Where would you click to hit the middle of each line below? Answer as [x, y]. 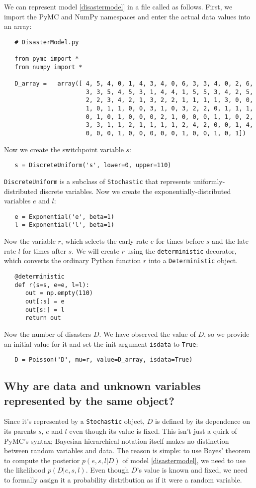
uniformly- [209, 181]
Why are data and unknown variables [102, 386]
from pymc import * [47, 59]
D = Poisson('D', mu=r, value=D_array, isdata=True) [104, 360]
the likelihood [25, 470]
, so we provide [226, 334]
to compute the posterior [42, 460]
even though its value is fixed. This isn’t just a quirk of [153, 431]
